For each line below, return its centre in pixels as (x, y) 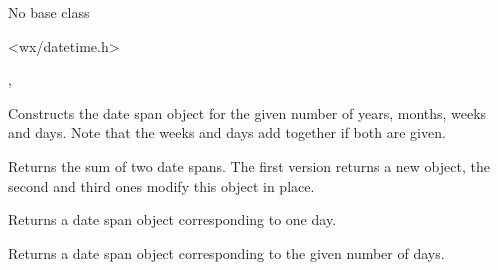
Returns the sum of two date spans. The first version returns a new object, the (249, 165)
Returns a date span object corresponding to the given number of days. (226, 252)
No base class (49, 12)
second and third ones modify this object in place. (161, 185)
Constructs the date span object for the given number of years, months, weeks (247, 112)
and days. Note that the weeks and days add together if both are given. (227, 132)
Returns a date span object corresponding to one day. (172, 219)
